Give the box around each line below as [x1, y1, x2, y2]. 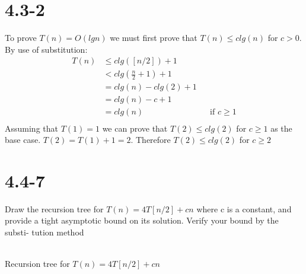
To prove [5, 31, 37, 44]
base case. [5, 133, 41, 146]
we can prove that [102, 122, 168, 134]
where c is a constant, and [196, 202, 292, 215]
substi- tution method [5, 226, 84, 238]
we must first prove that [110, 31, 197, 44]
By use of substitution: [5, 43, 88, 55]
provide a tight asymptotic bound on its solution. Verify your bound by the [5, 214, 279, 227]
